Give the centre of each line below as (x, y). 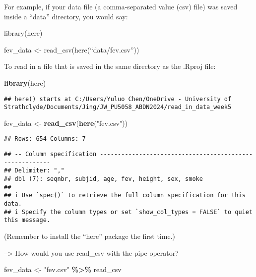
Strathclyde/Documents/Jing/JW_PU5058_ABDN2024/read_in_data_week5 (118, 107)
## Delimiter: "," (34, 171)
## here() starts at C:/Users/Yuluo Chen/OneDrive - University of (118, 99)
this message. (27, 220)
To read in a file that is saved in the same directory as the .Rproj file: (110, 66)
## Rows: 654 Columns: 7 (45, 139)
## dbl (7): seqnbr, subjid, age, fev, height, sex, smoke (103, 179)
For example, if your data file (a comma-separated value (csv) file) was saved (121, 6)
